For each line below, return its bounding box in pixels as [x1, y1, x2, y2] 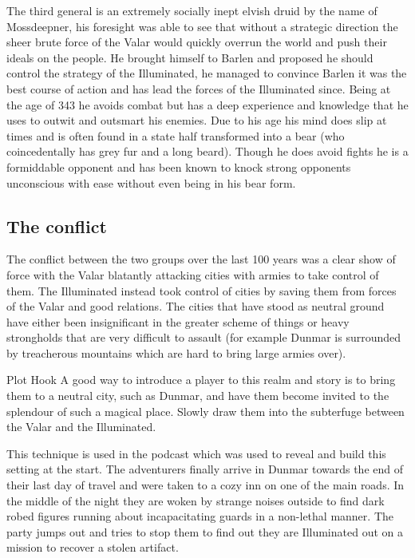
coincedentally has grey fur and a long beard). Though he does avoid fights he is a [6, 143, 409, 160]
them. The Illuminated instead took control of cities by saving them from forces [6, 282, 397, 299]
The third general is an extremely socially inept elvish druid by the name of [6, 2, 377, 18]
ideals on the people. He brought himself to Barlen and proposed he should [6, 49, 373, 65]
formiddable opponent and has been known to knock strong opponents [6, 158, 351, 175]
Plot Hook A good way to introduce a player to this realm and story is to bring [6, 371, 396, 388]
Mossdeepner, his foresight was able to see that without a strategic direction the [6, 18, 398, 34]
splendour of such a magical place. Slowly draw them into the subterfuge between [6, 402, 405, 419]
